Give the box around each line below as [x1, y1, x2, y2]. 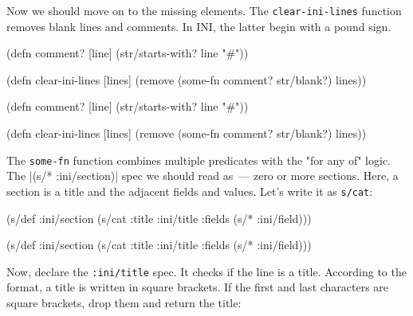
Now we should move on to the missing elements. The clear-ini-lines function [6, 2, 402, 18]
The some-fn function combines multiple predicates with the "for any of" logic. [6, 151, 391, 168]
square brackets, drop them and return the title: [6, 294, 242, 310]
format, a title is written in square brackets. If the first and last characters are [6, 279, 389, 295]
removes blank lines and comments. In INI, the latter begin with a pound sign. [6, 18, 391, 34]
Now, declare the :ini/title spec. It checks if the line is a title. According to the [6, 263, 407, 279]
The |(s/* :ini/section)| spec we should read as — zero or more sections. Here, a [6, 167, 399, 184]
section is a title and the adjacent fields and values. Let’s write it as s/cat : [6, 182, 373, 199]
